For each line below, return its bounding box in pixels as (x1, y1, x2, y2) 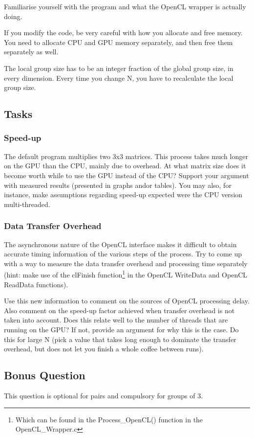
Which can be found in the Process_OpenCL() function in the (15, 414, 203, 424)
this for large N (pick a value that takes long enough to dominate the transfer (4, 334, 236, 344)
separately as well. (4, 46, 59, 57)
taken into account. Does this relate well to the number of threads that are (4, 315, 228, 325)
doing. (4, 11, 22, 21)
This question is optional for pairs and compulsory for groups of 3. (4, 390, 203, 400)
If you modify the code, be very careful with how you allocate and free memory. (4, 27, 243, 38)
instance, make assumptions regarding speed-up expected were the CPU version (4, 189, 243, 200)
